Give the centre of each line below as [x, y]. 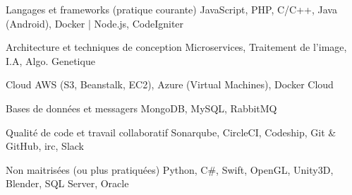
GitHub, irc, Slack [45, 146]
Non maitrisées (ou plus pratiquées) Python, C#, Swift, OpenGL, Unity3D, [170, 169]
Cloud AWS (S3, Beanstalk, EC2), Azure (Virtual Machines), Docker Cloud [170, 84]
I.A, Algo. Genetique [50, 60]
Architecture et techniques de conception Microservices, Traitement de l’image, [176, 47]
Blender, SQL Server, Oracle [67, 183]
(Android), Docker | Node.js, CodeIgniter [95, 23]
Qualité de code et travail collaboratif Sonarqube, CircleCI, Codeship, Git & [171, 132]
